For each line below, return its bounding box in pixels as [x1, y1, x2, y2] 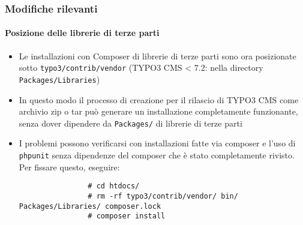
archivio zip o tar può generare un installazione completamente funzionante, [19, 105, 298, 118]
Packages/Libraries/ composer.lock [19, 202, 161, 211]
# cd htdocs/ [88, 182, 140, 191]
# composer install [88, 212, 166, 221]
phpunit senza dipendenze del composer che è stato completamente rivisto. [19, 148, 295, 161]
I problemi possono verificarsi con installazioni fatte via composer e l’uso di [19, 137, 296, 149]
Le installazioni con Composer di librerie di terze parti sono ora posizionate [19, 49, 296, 62]
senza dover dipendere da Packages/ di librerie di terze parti [19, 116, 242, 129]
